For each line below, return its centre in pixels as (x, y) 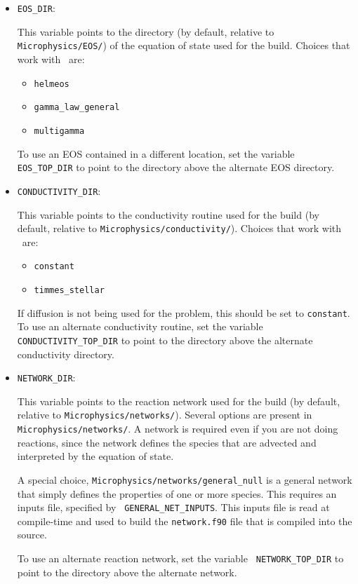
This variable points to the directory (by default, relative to (146, 31)
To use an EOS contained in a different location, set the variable (156, 153)
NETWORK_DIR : (46, 378)
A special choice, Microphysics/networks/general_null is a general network (185, 479)
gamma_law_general (77, 108)
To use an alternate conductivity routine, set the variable (140, 326)
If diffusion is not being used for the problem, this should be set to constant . (184, 312)
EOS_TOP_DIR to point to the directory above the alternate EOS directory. (176, 167)
